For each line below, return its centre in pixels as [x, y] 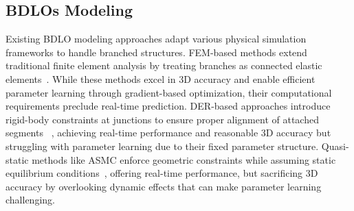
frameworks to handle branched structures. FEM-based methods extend [156, 52]
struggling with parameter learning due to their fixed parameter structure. [162, 146]
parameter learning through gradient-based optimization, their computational [169, 92]
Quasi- [335, 146]
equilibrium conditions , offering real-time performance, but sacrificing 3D [162, 173]
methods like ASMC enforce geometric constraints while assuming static [184, 159]
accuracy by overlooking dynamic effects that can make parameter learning [164, 186]
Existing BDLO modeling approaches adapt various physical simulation [156, 39]
